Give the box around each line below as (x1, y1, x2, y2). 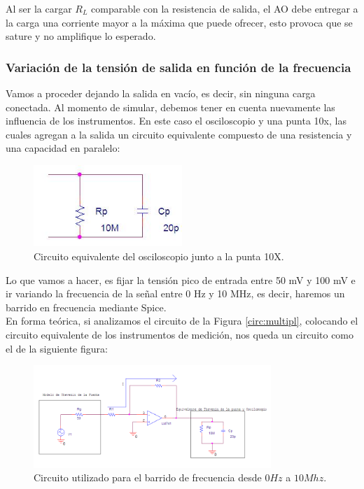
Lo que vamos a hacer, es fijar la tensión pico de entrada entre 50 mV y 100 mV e (6, 272, 356, 287)
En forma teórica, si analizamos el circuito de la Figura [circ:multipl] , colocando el (6, 313, 358, 328)
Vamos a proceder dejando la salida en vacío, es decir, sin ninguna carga (6, 86, 316, 100)
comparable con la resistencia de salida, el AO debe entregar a (91, 1, 358, 15)
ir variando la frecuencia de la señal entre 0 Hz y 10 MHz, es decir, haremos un (6, 286, 345, 301)
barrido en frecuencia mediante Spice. (6, 299, 167, 314)
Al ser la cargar (6, 1, 72, 15)
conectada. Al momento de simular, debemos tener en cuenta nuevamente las (6, 99, 335, 114)
